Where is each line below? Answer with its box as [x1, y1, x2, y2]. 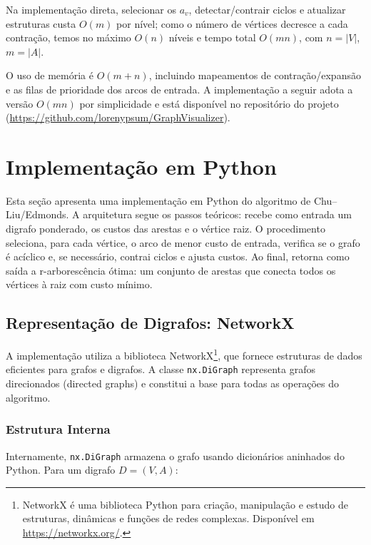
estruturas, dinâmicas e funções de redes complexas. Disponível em [22, 511, 315, 526]
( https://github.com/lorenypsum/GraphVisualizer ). [6, 110, 230, 125]
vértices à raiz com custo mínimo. [6, 277, 153, 292]
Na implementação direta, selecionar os [6, 2, 176, 16]
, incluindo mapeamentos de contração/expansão [148, 68, 361, 83]
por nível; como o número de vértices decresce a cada [116, 16, 348, 31]
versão [6, 96, 34, 111]
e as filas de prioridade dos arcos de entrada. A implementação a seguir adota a [6, 81, 353, 96]
